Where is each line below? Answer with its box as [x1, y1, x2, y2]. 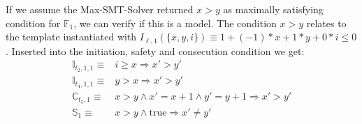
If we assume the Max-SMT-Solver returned [6, 2, 194, 16]
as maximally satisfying [223, 2, 324, 16]
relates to [306, 15, 347, 30]
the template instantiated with [6, 29, 137, 44]
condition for [6, 15, 61, 30]
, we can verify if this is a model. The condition [73, 15, 277, 30]
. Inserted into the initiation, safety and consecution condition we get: [6, 43, 305, 58]
